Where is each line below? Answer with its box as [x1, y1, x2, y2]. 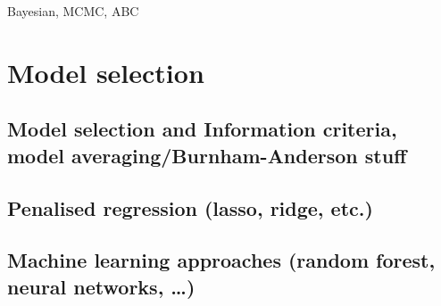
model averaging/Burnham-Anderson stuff [7, 141, 407, 169]
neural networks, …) [7, 272, 196, 300]
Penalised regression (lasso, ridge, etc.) [7, 194, 373, 221]
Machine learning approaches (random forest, [7, 246, 436, 274]
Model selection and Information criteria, [7, 115, 397, 143]
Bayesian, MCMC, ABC [7, 2, 139, 20]
